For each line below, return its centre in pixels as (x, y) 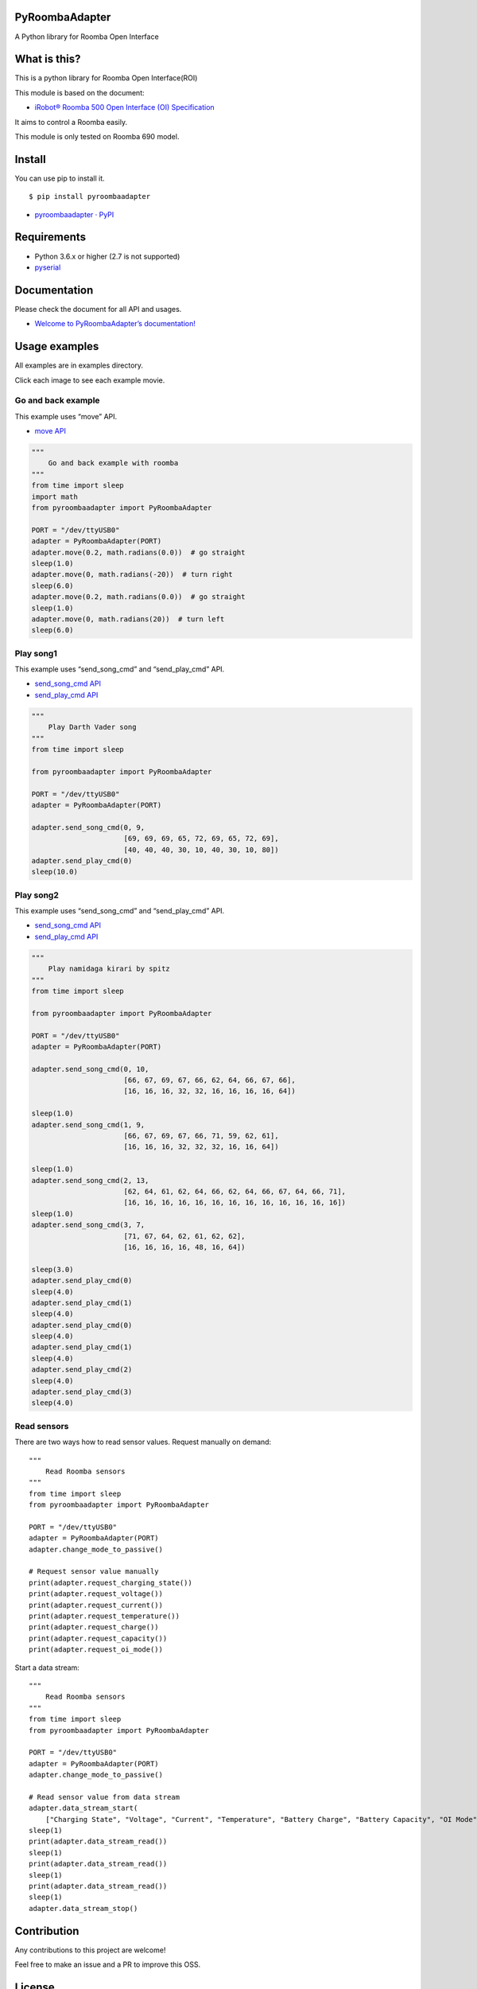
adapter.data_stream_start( (83, 1808)
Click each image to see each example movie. (90, 380)
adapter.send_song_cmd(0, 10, (90, 1069)
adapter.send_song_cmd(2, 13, (90, 1180)
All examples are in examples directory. (79, 365)
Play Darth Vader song (92, 727)
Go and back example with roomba (113, 463)
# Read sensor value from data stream (105, 1797)
